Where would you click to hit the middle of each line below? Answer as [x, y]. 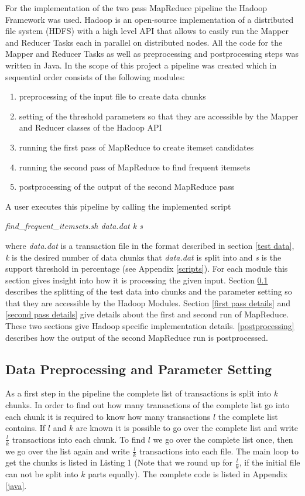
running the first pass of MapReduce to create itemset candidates [136, 147]
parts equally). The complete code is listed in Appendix [188, 474]
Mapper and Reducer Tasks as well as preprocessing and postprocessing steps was [152, 54]
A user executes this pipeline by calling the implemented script [118, 206]
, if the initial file [270, 462]
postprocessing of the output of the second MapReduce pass [127, 187]
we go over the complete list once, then [223, 439]
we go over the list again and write [68, 451]
